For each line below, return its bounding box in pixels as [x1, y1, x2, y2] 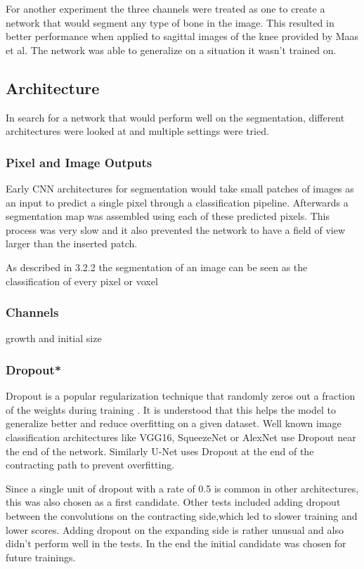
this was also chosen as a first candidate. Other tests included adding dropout [6, 495, 341, 509]
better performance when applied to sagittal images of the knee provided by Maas [6, 29, 359, 44]
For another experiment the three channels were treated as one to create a [6, 1, 325, 15]
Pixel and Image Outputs [6, 153, 152, 171]
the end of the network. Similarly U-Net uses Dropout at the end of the [6, 443, 314, 458]
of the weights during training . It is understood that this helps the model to [6, 402, 336, 417]
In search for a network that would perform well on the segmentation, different [6, 110, 345, 124]
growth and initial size [6, 331, 102, 346]
